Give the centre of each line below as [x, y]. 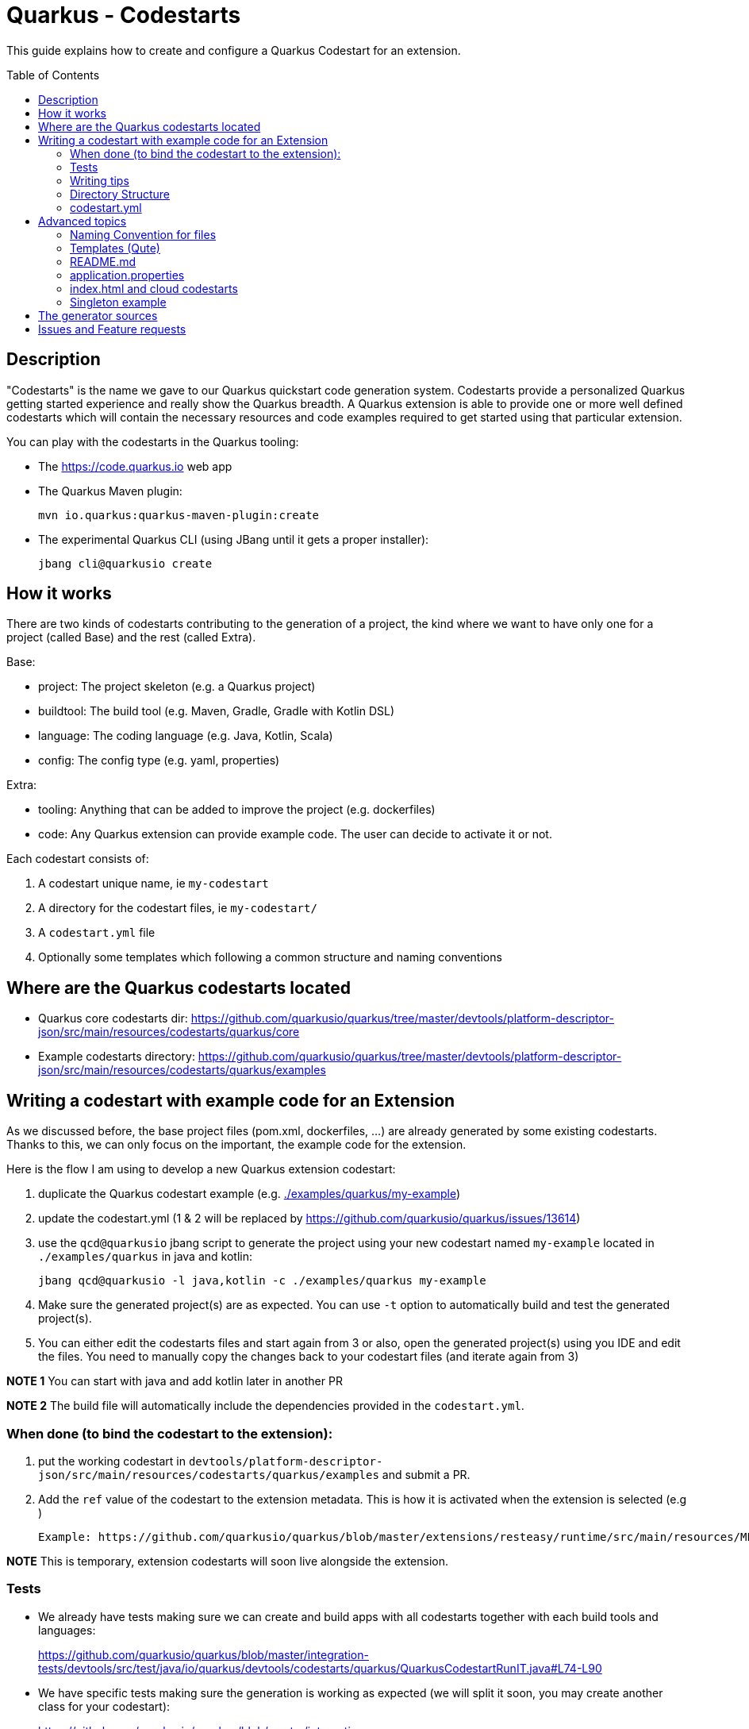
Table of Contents [53, 75]
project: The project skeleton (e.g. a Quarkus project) [177, 687]
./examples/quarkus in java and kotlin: [145, 1257]
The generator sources [98, 315]
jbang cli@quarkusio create [125, 563]
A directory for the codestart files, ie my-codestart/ [178, 908]
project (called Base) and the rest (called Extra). [131, 637]
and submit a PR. [426, 1474]
